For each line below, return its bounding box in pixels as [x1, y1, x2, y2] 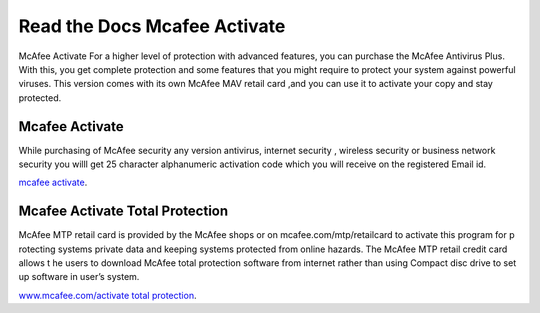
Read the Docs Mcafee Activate [18, 15, 286, 37]
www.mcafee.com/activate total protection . [18, 289, 197, 301]
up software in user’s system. [18, 271, 140, 283]
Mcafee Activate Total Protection [18, 203, 229, 220]
